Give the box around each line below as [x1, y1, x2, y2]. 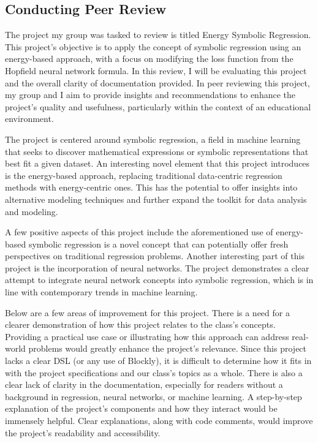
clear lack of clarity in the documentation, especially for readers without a [5, 378, 283, 391]
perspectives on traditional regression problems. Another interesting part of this [5, 249, 305, 262]
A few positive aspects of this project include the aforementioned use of [5, 225, 273, 238]
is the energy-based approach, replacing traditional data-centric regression [5, 168, 282, 181]
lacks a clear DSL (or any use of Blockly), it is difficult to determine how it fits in [5, 354, 312, 367]
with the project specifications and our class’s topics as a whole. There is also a [5, 366, 303, 379]
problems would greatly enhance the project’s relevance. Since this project [28, 342, 307, 355]
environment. [5, 112, 54, 125]
